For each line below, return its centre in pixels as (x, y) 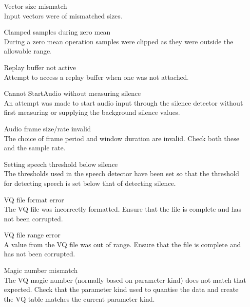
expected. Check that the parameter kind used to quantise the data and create (121, 289)
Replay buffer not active (40, 67)
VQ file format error (34, 199)
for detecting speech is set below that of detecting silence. (90, 183)
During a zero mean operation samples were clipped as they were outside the (119, 41)
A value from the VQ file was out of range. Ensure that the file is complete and (123, 244)
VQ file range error (32, 235)
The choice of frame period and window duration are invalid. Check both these (122, 138)
